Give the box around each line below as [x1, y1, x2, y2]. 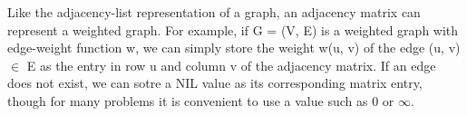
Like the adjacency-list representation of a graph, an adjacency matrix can [7, 3, 421, 21]
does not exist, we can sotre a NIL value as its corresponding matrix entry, [7, 73, 423, 92]
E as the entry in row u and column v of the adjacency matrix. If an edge [26, 55, 436, 74]
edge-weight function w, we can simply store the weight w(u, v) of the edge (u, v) [7, 38, 461, 57]
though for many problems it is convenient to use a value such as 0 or [7, 91, 394, 110]
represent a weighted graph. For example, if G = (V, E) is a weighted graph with [7, 20, 459, 39]
